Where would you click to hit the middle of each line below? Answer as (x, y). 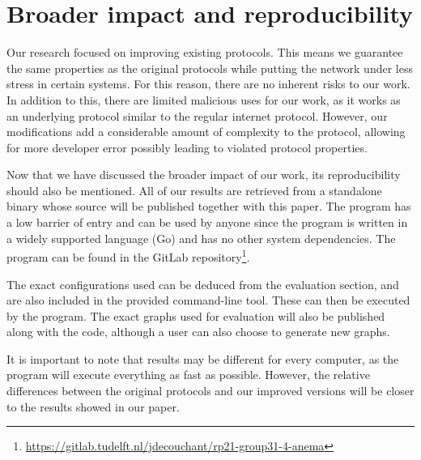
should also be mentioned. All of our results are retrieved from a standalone (194, 190)
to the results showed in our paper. (93, 406)
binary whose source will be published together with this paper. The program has (209, 206)
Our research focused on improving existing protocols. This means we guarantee (205, 52)
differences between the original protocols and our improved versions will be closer (210, 391)
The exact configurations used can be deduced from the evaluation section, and (203, 284)
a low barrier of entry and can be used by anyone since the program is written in (207, 222)
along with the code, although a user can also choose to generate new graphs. (198, 332)
